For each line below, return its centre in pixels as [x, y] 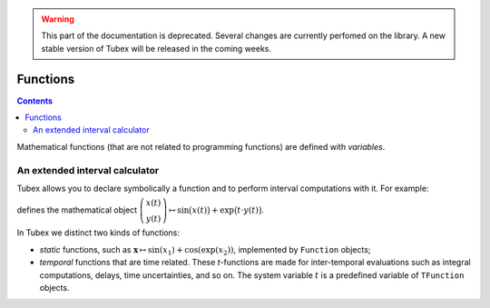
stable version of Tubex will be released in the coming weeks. [157, 48]
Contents [35, 101]
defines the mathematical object [77, 210]
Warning [58, 19]
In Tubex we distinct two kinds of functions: [98, 233]
